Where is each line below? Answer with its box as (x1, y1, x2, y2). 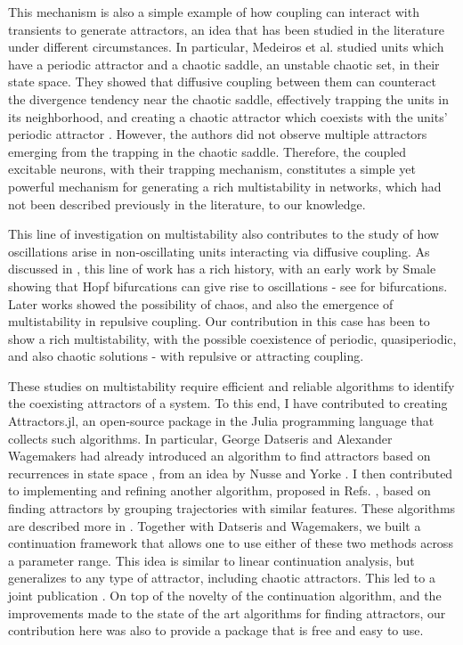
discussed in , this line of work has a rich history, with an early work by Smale (8, 259, 436, 278)
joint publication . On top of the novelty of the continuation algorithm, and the (8, 586, 442, 604)
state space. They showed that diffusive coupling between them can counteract (8, 72, 436, 91)
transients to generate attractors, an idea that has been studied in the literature (8, 20, 444, 38)
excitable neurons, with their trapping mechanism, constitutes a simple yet (8, 159, 416, 178)
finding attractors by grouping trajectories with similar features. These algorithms (8, 499, 456, 518)
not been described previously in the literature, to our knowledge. (8, 194, 366, 213)
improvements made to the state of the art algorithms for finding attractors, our (8, 603, 446, 622)
